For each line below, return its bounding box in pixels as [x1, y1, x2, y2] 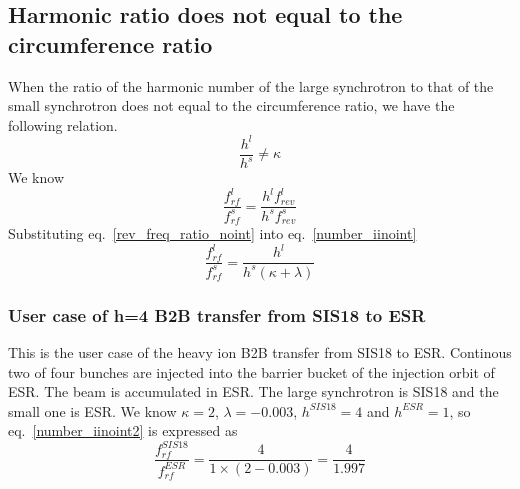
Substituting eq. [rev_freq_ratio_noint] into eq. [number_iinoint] [8, 223, 417, 244]
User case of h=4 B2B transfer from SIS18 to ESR [8, 302, 426, 327]
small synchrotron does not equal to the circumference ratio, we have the [8, 95, 455, 116]
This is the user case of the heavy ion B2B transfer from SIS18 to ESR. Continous [8, 341, 512, 362]
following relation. [8, 114, 118, 135]
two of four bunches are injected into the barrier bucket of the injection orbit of [8, 361, 495, 382]
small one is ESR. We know [8, 400, 177, 421]
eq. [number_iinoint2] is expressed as [8, 420, 238, 441]
